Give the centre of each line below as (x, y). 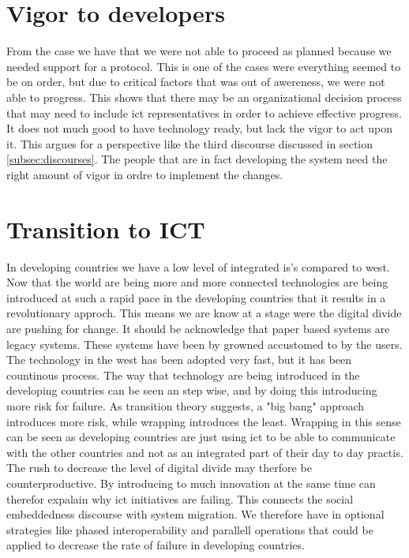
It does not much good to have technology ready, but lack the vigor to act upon (199, 128)
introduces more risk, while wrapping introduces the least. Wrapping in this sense (204, 421)
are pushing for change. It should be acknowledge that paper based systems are (198, 328)
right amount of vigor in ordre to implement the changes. (145, 174)
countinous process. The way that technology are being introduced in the (183, 374)
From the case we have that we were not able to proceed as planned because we (199, 51)
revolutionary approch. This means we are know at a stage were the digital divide (204, 313)
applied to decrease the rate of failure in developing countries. (156, 545)
